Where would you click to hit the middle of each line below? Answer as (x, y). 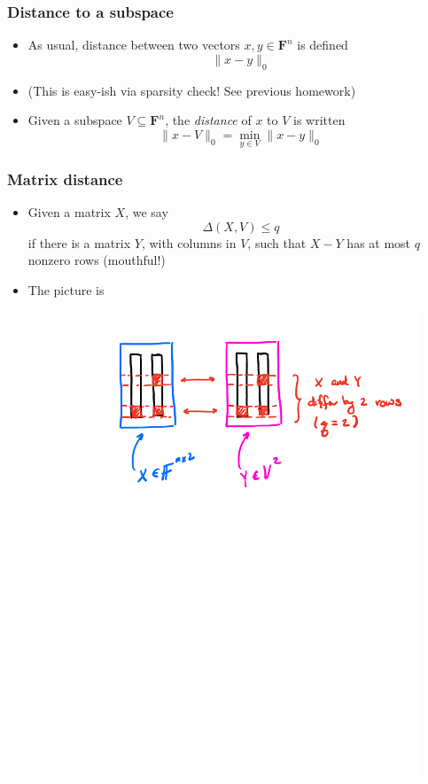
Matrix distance (65, 179)
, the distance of (208, 120)
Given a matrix (69, 212)
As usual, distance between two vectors (134, 45)
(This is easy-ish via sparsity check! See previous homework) (192, 90)
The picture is (66, 290)
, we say (147, 212)
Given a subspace (75, 120)
